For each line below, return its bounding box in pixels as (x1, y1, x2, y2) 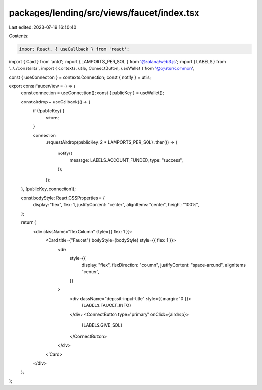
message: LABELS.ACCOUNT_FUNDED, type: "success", (69, 157, 183, 163)
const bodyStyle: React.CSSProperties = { (21, 195, 105, 201)
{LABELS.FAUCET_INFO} (82, 303, 131, 308)
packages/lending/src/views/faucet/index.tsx (9, 7, 199, 18)
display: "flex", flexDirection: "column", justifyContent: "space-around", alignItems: (82, 262, 247, 268)
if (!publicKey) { (33, 108, 65, 114)
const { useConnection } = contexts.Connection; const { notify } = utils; (9, 74, 151, 80)
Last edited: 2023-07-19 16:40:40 (9, 24, 77, 30)
